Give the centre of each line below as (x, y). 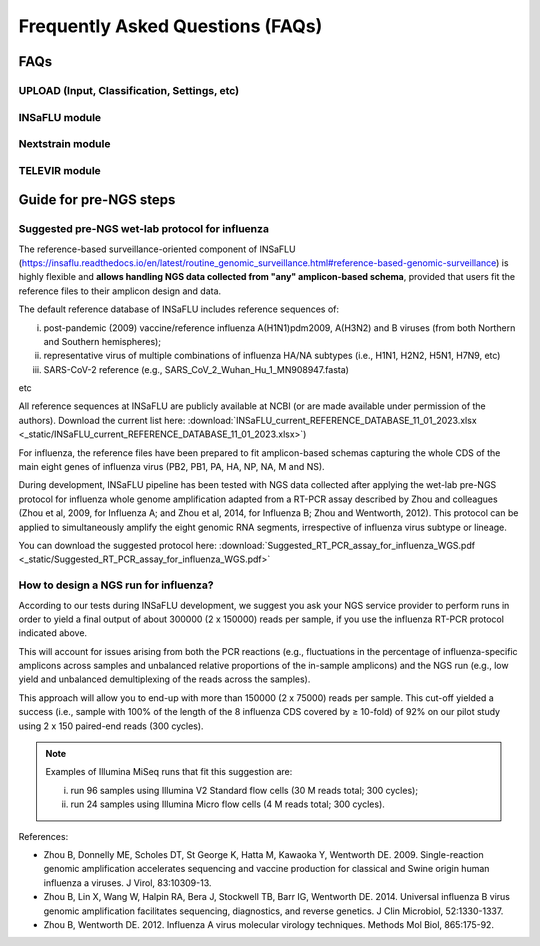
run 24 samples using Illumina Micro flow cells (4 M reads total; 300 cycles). (227, 804)
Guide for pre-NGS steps (97, 200)
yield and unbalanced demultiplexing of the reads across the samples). (164, 679)
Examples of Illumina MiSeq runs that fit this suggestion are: (169, 772)
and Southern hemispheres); (102, 341)
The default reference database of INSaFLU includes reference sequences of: (179, 309)
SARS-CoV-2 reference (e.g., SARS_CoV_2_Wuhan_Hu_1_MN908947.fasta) (196, 369)
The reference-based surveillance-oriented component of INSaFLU (157, 249)
